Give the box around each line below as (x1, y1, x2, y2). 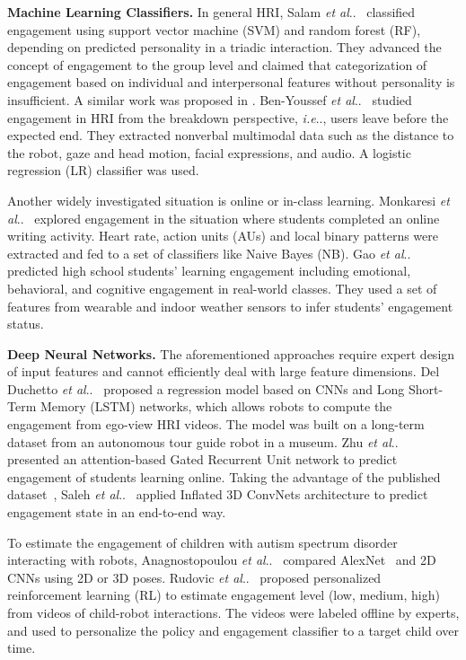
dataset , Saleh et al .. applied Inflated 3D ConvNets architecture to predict (7, 485, 428, 504)
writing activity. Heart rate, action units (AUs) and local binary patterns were (7, 226, 438, 245)
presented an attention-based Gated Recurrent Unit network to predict (7, 450, 398, 469)
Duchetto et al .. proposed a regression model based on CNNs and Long (7, 379, 405, 398)
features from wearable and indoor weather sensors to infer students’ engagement (7, 296, 453, 315)
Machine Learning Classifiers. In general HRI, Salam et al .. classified (7, 3, 416, 21)
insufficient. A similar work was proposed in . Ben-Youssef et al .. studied (7, 90, 412, 109)
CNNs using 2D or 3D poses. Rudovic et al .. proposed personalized (7, 568, 382, 586)
